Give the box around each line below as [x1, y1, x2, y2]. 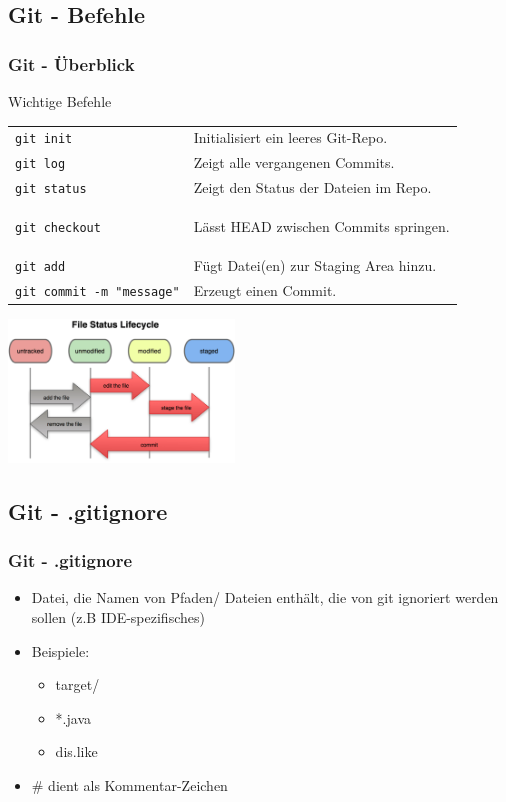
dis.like [55, 741, 98, 762]
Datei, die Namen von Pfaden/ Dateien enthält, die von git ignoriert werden [31, 587, 499, 608]
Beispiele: [31, 640, 90, 661]
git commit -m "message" [15, 284, 180, 299]
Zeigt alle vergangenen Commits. [193, 152, 395, 173]
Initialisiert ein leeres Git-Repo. [193, 127, 388, 148]
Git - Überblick [8, 51, 135, 76]
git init [15, 132, 73, 147]
